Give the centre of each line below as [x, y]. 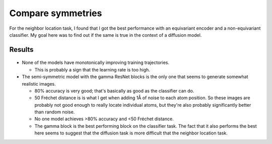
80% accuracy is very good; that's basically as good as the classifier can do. [114, 91]
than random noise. [55, 112]
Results [21, 50]
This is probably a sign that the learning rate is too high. [92, 69]
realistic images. [39, 84]
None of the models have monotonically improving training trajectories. [96, 62]
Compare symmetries [56, 13]
